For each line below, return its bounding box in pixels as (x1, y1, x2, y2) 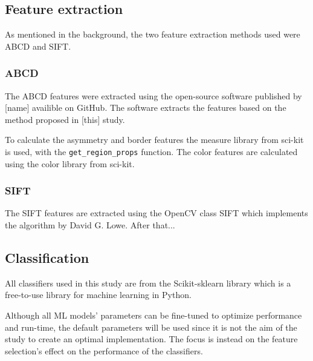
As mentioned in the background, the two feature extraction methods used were (5, 28, 300, 41)
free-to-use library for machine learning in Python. (5, 288, 192, 301)
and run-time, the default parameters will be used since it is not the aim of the (5, 320, 297, 333)
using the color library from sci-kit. (5, 157, 135, 170)
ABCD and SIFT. (5, 39, 71, 52)
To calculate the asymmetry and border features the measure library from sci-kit (5, 133, 304, 146)
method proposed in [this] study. (5, 113, 125, 125)
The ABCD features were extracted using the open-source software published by (5, 89, 302, 102)
